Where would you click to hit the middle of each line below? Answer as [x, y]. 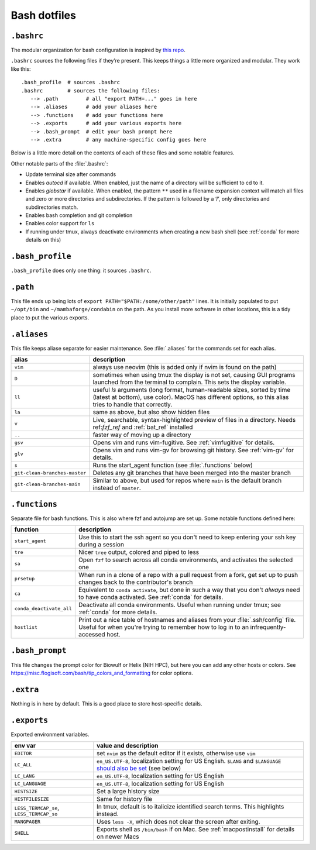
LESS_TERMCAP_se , [37, 807]
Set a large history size [128, 792]
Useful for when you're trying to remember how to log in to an [163, 627]
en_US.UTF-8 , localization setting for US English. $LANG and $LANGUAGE [189, 761]
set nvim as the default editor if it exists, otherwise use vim [176, 753]
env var [25, 746]
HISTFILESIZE [32, 799]
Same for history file [125, 799]
